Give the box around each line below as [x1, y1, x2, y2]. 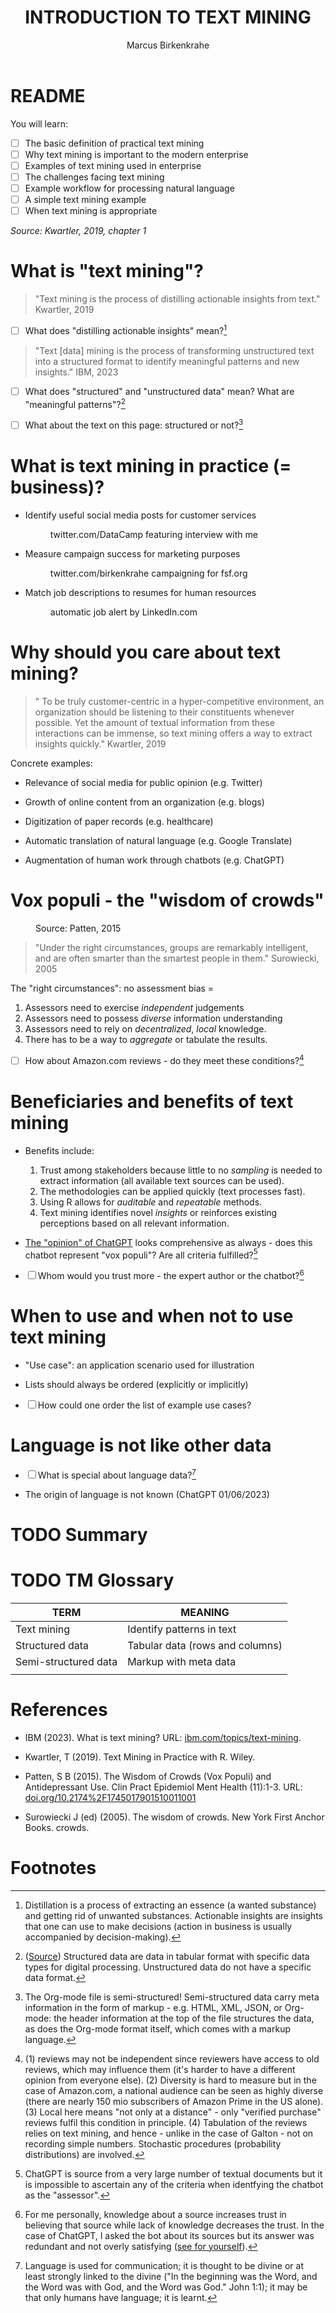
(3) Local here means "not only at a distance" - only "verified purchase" [24, 2106, 322, 2118]
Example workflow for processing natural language [24, 182, 235, 194]
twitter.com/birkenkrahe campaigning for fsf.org [49, 567, 248, 580]
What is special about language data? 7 [37, 1467, 197, 1481]
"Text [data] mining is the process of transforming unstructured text [34, 344, 315, 356]
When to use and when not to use [10, 1305, 294, 1328]
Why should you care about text [10, 641, 282, 664]
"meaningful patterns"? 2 [24, 396, 126, 410]
